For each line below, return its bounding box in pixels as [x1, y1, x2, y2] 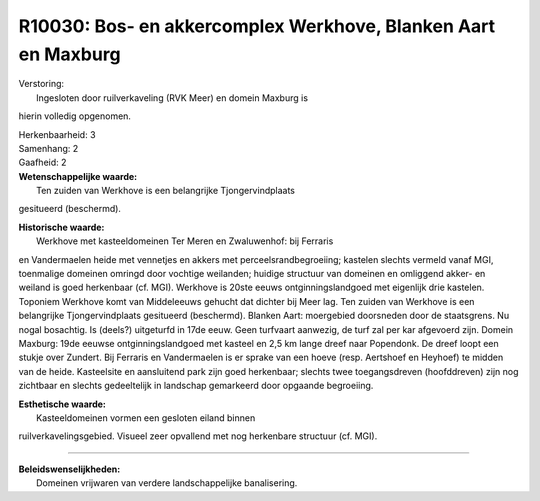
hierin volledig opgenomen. [18, 110, 132, 122]
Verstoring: [18, 78, 65, 90]
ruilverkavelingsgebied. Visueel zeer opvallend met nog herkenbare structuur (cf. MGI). [18, 430, 378, 442]
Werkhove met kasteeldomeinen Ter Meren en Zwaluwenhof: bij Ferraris [36, 235, 334, 247]
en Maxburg [18, 43, 121, 65]
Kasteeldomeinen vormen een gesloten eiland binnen [36, 411, 256, 424]
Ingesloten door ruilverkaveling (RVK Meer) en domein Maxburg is [36, 91, 309, 104]
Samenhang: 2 [18, 142, 79, 154]
